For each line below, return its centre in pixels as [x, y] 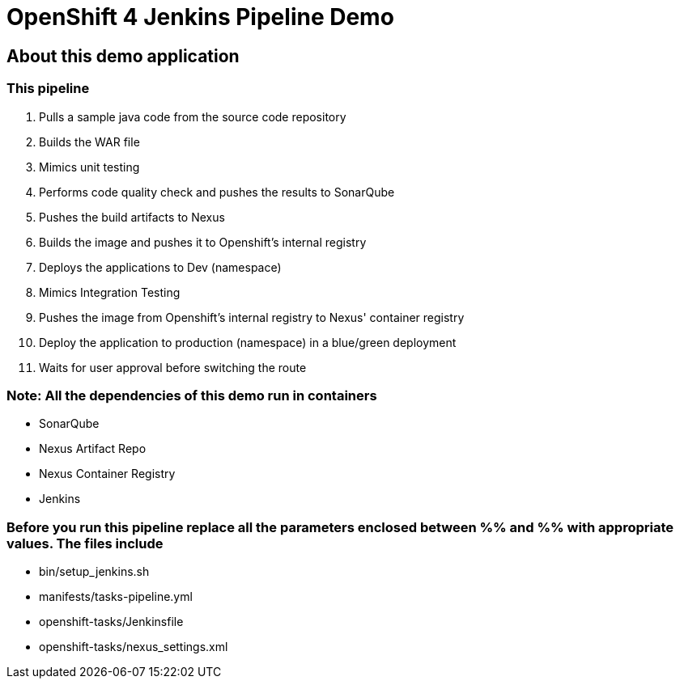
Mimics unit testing [89, 167]
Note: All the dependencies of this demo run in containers [192, 395]
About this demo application [123, 56]
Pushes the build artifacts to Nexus [132, 217]
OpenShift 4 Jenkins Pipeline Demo [200, 17]
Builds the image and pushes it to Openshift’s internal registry [203, 242]
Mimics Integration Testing [110, 292]
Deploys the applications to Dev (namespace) [160, 267]
